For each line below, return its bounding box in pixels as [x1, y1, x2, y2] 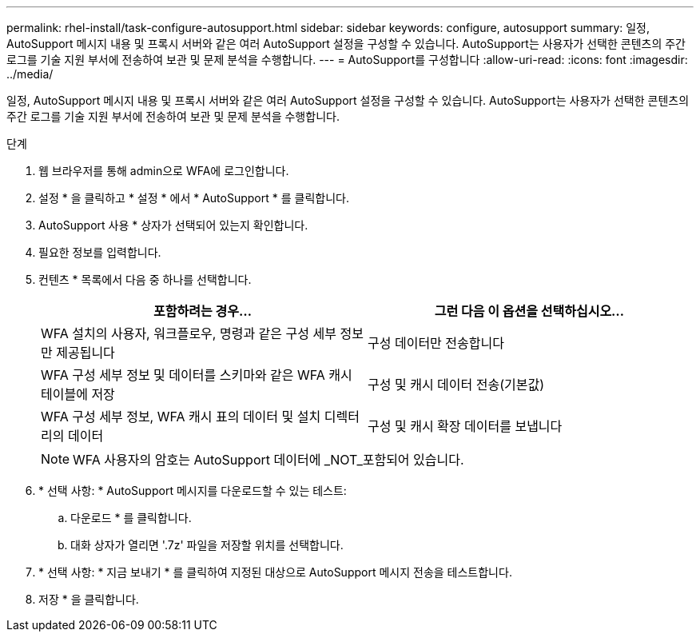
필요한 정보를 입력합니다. [38, 245, 161, 259]
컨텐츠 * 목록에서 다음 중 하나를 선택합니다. [38, 273, 252, 286]
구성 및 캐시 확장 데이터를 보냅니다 [368, 418, 563, 434]
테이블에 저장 [41, 386, 115, 402]
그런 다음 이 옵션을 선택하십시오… [434, 303, 625, 319]
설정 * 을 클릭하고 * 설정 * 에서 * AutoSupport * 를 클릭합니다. [38, 191, 349, 205]
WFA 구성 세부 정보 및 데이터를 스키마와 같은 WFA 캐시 [41, 367, 352, 383]
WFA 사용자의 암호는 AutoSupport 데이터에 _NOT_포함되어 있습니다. [73, 452, 464, 468]
